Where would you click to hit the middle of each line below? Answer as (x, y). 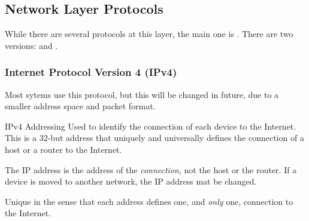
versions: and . (31, 45)
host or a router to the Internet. (63, 149)
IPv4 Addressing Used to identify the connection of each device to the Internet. (151, 126)
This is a (21, 138)
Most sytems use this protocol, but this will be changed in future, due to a (142, 94)
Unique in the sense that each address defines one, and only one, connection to (149, 201)
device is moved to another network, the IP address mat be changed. (131, 181)
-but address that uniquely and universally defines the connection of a (176, 138)
